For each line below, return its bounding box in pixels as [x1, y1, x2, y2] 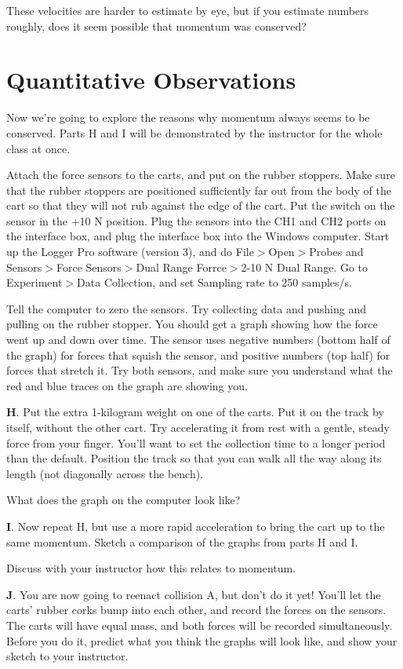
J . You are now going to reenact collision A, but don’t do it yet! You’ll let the [6, 586, 381, 602]
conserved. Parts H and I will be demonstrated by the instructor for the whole [6, 124, 383, 141]
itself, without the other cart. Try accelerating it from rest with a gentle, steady [6, 419, 390, 435]
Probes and [309, 243, 364, 260]
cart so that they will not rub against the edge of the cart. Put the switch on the [6, 197, 395, 214]
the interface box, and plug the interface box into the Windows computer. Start [6, 228, 390, 244]
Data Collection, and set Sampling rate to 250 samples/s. [77, 274, 352, 291]
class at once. [6, 140, 71, 156]
